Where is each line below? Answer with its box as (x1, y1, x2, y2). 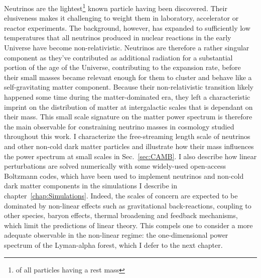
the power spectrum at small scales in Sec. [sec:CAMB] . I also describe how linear (4, 151, 257, 161)
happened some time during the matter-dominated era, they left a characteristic (4, 92, 250, 102)
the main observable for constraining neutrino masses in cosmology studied (4, 121, 234, 131)
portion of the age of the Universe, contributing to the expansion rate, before (4, 62, 241, 73)
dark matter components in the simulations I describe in (4, 180, 177, 191)
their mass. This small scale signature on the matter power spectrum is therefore (4, 111, 252, 122)
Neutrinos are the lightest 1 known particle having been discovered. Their (4, 2, 227, 13)
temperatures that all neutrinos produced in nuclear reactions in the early (4, 32, 231, 43)
